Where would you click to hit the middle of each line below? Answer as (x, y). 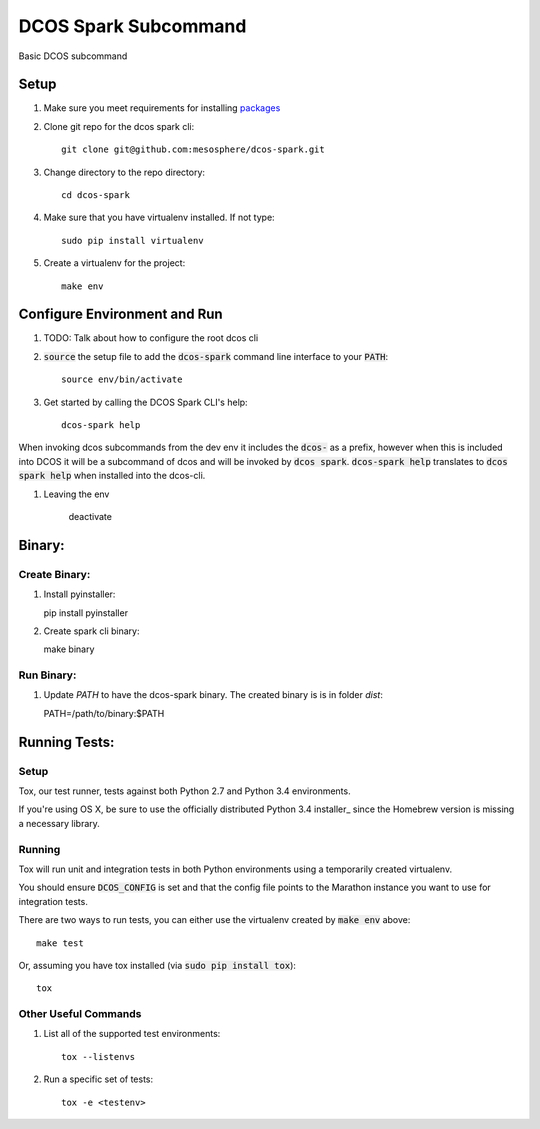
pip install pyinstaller (86, 612)
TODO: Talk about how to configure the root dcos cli (151, 338)
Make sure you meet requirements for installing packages (162, 108)
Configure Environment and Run (121, 314)
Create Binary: (54, 574)
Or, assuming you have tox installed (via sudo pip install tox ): (157, 965)
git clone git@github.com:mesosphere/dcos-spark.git (193, 149)
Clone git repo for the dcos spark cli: (119, 126)
